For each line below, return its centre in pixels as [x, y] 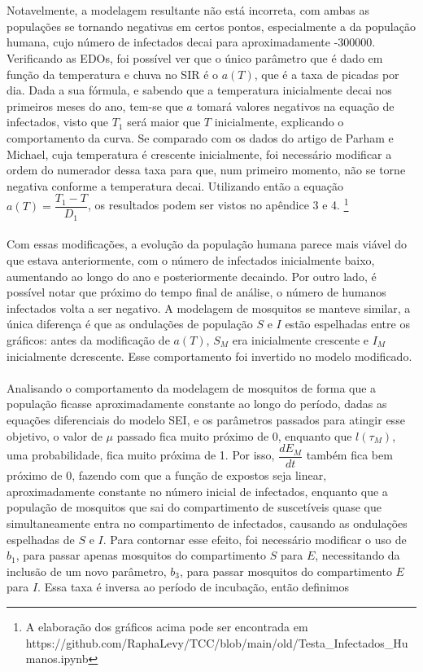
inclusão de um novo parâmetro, [87, 571]
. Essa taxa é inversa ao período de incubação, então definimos [193, 587]
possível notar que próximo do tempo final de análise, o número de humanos [196, 292]
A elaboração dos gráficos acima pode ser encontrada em [167, 626]
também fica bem [349, 455]
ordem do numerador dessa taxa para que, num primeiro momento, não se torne [206, 170]
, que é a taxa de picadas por [327, 74]
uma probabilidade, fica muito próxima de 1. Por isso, [141, 455]
